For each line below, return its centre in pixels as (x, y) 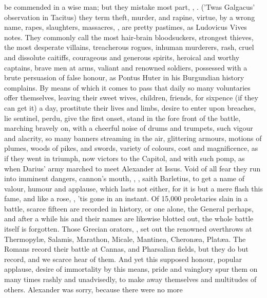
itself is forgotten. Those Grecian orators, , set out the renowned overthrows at (128, 229)
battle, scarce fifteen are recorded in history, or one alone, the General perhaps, (129, 208)
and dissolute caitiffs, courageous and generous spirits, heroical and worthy (122, 57)
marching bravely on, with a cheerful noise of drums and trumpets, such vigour (129, 128)
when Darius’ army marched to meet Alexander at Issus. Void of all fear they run (132, 168)
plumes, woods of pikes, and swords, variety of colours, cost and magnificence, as (131, 148)
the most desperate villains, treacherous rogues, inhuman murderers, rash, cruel (129, 47)
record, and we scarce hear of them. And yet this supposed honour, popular (123, 259)
